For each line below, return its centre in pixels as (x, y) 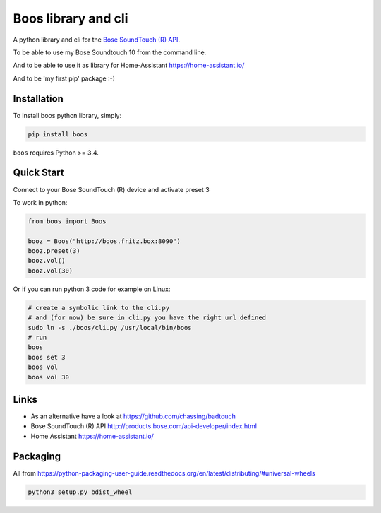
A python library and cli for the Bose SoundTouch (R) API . (96, 40)
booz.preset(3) (54, 251)
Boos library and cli (71, 18)
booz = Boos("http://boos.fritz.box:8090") (104, 241)
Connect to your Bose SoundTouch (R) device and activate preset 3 (111, 189)
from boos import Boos (67, 221)
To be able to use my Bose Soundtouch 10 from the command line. (110, 52)
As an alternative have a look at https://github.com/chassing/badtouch (133, 416)
